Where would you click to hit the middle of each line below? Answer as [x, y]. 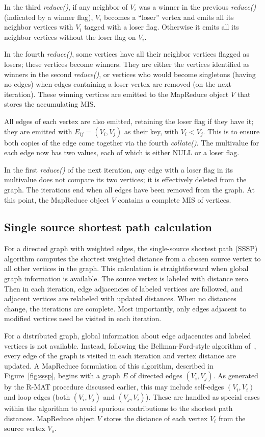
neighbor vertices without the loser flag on [70, 37]
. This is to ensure [231, 131]
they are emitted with [38, 131]
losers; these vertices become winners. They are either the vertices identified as [127, 64]
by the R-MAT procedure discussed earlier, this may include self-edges [114, 387]
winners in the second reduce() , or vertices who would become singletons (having [130, 74]
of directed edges [156, 375]
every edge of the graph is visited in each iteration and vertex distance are [120, 356]
